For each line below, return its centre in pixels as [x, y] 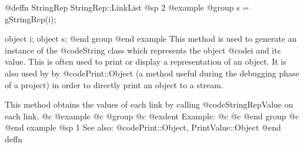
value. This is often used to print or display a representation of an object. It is [146, 61]
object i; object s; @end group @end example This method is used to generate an [151, 39]
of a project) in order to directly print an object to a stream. [114, 84]
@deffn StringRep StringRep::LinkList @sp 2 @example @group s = [127, 7]
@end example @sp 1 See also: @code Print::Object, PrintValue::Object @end [143, 127]
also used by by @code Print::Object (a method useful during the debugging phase [152, 73]
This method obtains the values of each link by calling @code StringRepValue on [149, 104]
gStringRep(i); [31, 19]
